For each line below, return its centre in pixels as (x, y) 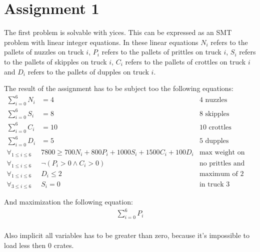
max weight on (222, 153)
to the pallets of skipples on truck (55, 61)
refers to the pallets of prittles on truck (161, 52)
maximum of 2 (221, 174)
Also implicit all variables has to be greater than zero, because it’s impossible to (127, 235)
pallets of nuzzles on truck (44, 52)
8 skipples (214, 114)
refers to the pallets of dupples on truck (88, 71)
